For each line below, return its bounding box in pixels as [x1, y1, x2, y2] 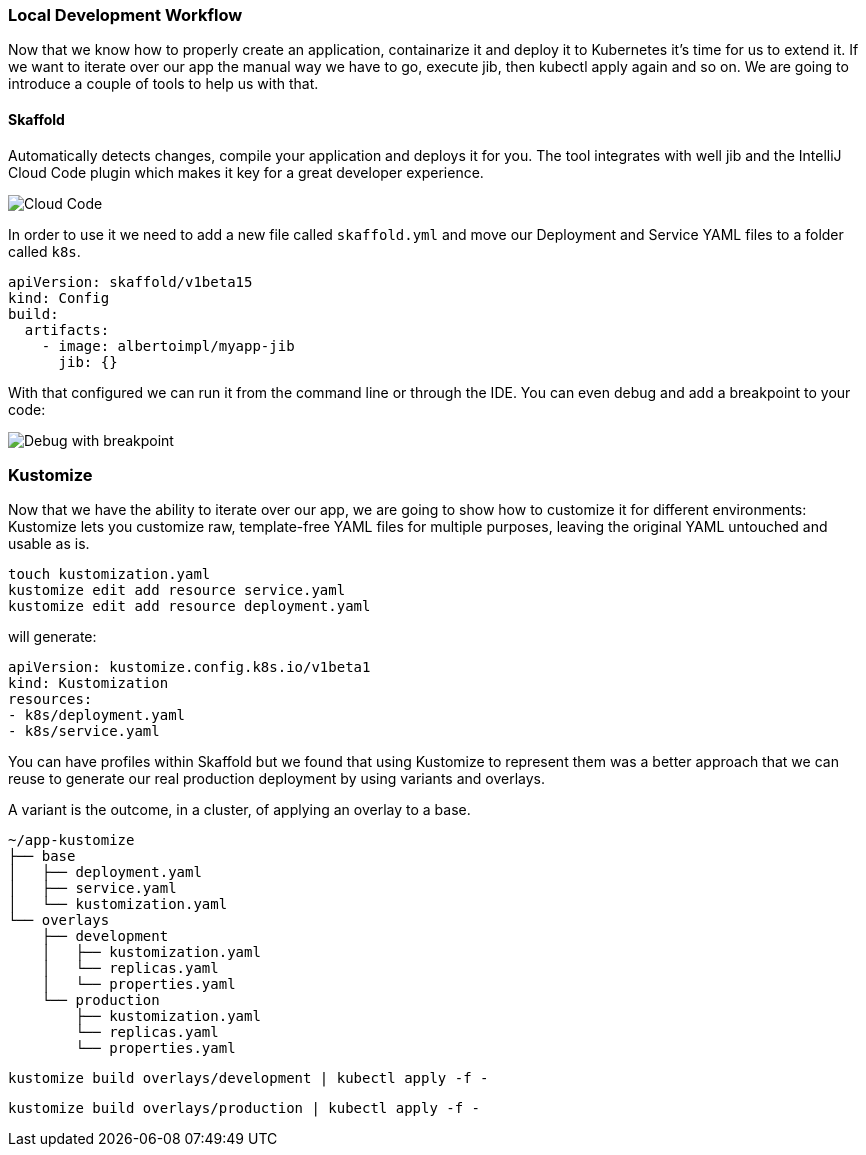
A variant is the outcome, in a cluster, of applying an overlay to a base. [8, 801, 471, 819]
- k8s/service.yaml [8, 723, 160, 740]
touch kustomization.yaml [8, 566, 211, 583]
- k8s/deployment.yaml [8, 707, 186, 724]
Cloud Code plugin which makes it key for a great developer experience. [8, 163, 484, 181]
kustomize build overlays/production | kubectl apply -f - [8, 1100, 481, 1117]
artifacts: [24, 321, 110, 338]
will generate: [8, 628, 97, 646]
